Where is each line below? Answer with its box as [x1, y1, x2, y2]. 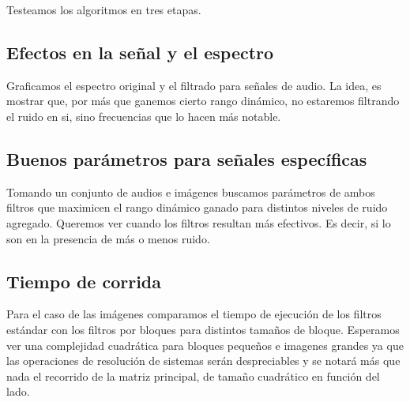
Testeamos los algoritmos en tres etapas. [6, 2, 201, 17]
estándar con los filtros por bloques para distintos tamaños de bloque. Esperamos [6, 321, 400, 337]
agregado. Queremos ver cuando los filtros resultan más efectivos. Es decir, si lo [6, 214, 391, 231]
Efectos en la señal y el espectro [6, 39, 274, 64]
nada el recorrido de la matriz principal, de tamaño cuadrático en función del [6, 367, 380, 384]
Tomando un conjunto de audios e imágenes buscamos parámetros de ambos [6, 183, 375, 200]
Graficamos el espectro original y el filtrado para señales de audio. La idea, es [6, 77, 382, 93]
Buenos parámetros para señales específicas [6, 146, 367, 171]
